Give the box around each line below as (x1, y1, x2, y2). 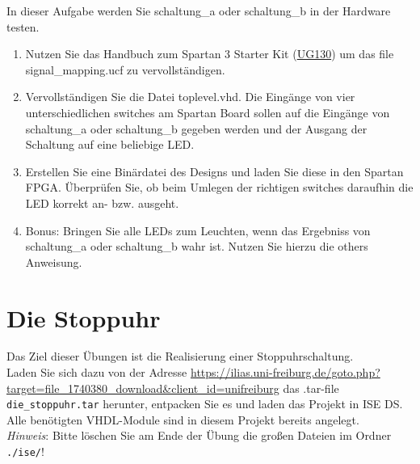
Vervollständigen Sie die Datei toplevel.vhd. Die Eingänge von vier (25, 88, 355, 105)
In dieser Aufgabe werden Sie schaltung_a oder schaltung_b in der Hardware (6, 2, 391, 19)
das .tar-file (283, 379, 339, 396)
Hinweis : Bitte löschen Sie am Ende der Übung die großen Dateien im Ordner (6, 427, 392, 444)
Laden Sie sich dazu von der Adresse (6, 364, 187, 381)
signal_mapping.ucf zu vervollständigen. (25, 61, 225, 78)
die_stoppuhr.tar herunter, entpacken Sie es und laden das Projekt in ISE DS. (6, 395, 403, 412)
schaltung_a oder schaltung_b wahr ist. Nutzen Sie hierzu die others (25, 238, 368, 255)
